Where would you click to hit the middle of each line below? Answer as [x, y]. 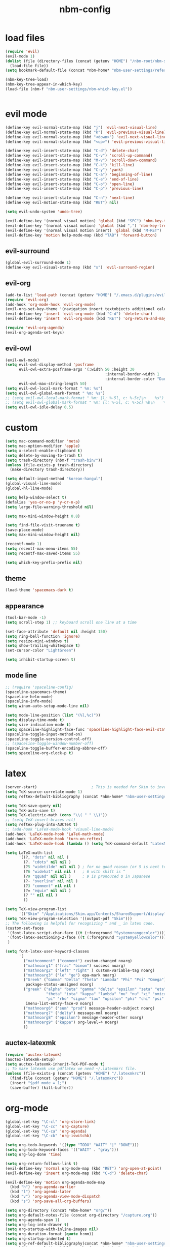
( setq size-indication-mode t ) [38, 725]
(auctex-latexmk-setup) [30, 1059]
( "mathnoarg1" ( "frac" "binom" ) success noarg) [74, 966]
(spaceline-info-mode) [29, 701]
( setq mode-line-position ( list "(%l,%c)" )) [53, 716]
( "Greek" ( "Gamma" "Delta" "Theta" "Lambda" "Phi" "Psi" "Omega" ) [95, 980]
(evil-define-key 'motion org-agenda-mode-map [55, 1182]
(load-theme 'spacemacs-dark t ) [39, 590]
